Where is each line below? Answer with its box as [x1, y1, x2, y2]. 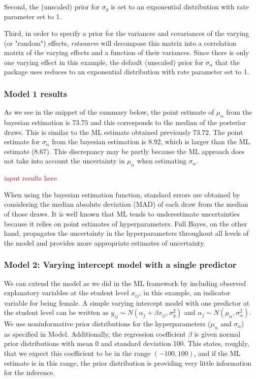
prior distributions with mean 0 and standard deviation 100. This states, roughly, [4, 338, 250, 348]
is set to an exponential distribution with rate [111, 1, 249, 11]
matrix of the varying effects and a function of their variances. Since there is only [4, 47, 249, 58]
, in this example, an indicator [139, 287, 230, 298]
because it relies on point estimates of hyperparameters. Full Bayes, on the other [4, 218, 247, 228]
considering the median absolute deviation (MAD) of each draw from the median [4, 199, 248, 209]
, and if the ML [194, 348, 241, 358]
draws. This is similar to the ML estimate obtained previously [4, 126, 191, 137]
